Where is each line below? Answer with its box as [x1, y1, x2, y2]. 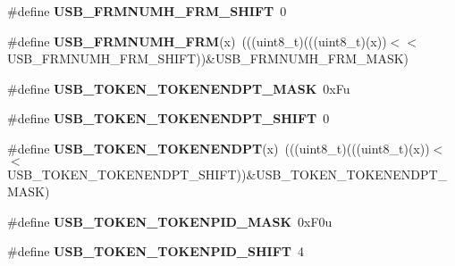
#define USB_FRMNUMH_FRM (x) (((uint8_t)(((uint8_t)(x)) [7, 31, 387, 50]
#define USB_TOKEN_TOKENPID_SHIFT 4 [7, 242, 305, 261]
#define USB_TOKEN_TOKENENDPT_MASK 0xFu [7, 79, 350, 97]
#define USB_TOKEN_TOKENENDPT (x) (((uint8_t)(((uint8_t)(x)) [7, 138, 430, 157]
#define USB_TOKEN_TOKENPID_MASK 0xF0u [7, 212, 333, 230]
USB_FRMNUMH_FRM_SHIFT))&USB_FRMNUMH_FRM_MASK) [7, 49, 409, 68]
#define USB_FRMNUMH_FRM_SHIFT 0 [7, 2, 287, 20]
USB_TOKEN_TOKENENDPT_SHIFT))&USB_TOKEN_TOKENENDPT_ [7, 164, 448, 183]
